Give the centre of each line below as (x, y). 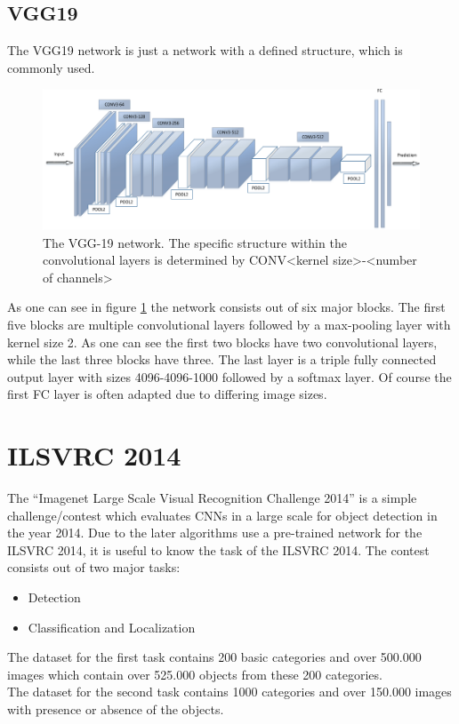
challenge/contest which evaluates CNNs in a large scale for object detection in (222, 515)
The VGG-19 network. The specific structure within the (195, 242)
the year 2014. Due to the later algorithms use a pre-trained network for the (215, 533)
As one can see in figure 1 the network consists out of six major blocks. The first (226, 307)
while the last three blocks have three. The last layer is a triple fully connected (222, 359)
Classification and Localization (112, 627)
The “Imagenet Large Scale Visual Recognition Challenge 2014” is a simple (212, 497)
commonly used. (51, 67)
